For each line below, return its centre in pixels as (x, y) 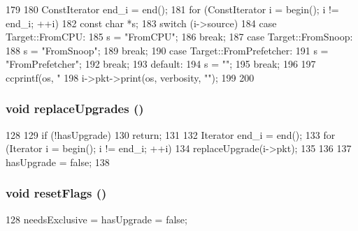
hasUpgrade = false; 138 (58, 162)
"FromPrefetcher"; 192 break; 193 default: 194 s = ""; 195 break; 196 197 (161, 64)
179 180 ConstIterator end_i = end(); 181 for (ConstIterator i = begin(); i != (172, 9)
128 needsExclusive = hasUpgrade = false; (96, 219)
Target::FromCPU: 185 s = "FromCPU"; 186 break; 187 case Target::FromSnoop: (179, 37)
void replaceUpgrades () (75, 109)
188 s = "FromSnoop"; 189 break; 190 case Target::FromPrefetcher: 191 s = (167, 50)
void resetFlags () (56, 193)
